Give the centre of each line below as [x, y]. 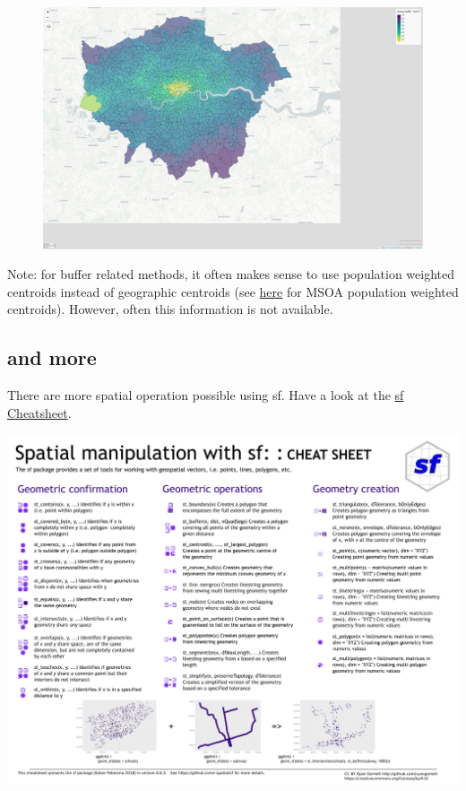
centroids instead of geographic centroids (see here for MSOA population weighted [233, 291]
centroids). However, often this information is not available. [170, 309]
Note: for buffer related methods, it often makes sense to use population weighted [231, 274]
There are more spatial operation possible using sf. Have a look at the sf [206, 395]
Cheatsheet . [39, 412]
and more [52, 357]
